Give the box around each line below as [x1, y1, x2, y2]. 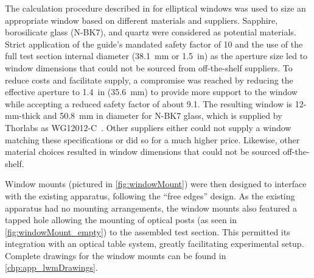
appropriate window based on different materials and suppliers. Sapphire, [5, 13, 278, 26]
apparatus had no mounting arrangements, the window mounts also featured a [5, 201, 297, 214]
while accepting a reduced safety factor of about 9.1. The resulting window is [5, 97, 293, 110]
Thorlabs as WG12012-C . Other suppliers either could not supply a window [5, 121, 291, 134]
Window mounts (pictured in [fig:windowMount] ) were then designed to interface [5, 177, 307, 190]
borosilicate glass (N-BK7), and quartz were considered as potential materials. [5, 26, 296, 38]
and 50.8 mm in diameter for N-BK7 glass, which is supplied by [43, 109, 282, 122]
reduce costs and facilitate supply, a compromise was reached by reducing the [5, 73, 293, 86]
